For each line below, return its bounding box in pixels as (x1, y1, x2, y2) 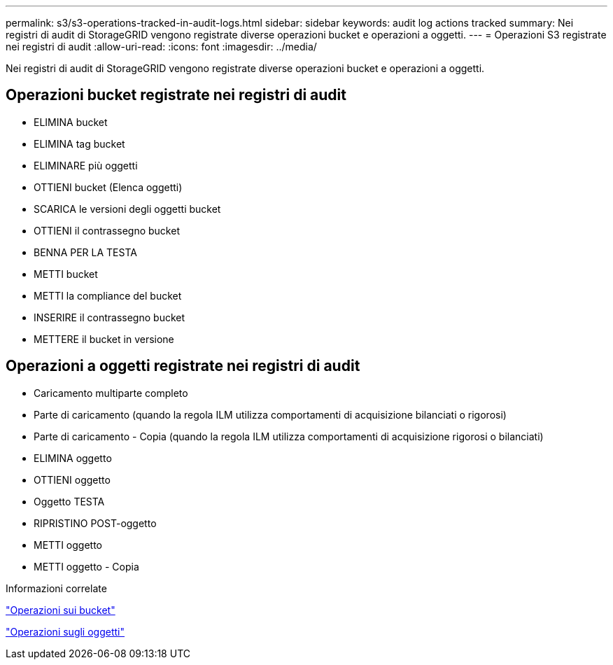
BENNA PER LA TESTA (34, 246, 137, 258)
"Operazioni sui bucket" (6, 603, 115, 616)
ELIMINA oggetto (34, 451, 112, 464)
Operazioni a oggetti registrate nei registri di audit (6, 357, 360, 375)
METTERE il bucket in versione (34, 332, 174, 345)
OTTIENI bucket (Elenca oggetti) (34, 181, 183, 193)
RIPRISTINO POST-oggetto (34, 517, 157, 529)
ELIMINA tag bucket (34, 137, 125, 150)
